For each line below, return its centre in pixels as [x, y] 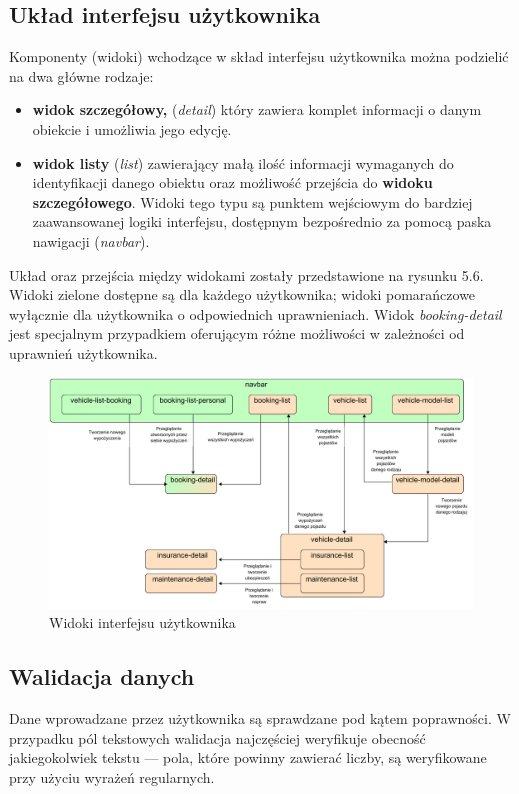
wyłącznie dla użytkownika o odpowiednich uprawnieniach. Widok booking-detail [255, 313]
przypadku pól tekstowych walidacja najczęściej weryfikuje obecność [217, 737]
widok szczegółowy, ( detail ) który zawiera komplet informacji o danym [257, 109]
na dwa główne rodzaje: [81, 75]
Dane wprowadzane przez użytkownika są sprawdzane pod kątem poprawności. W [260, 717]
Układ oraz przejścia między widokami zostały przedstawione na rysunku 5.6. [246, 274]
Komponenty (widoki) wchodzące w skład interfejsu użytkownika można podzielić [259, 56]
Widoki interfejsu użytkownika [142, 622]
